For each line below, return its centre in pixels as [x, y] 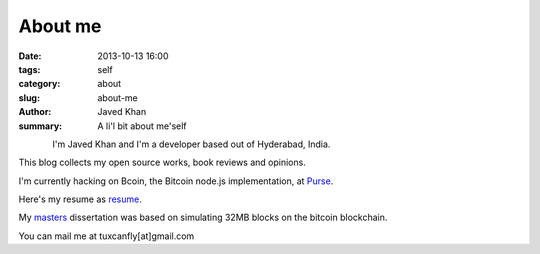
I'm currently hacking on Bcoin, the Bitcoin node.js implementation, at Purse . [176, 181]
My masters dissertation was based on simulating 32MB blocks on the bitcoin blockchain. [203, 217]
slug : [29, 97]
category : [39, 84]
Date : [30, 56]
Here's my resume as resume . [80, 199]
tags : [29, 69]
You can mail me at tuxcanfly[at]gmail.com [106, 236]
